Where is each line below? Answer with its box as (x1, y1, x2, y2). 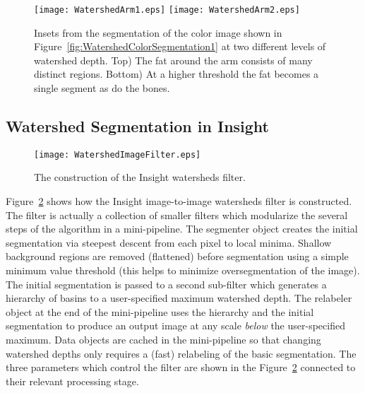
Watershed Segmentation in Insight (6, 115, 270, 137)
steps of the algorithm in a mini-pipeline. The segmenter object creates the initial (6, 221, 358, 236)
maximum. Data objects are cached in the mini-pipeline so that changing (6, 332, 321, 347)
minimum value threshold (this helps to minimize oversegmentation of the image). (6, 263, 360, 278)
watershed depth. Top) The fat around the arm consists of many (34, 52, 313, 67)
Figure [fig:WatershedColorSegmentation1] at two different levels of (34, 39, 326, 54)
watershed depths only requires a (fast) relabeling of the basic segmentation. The (6, 346, 357, 360)
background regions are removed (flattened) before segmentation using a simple (6, 249, 349, 264)
